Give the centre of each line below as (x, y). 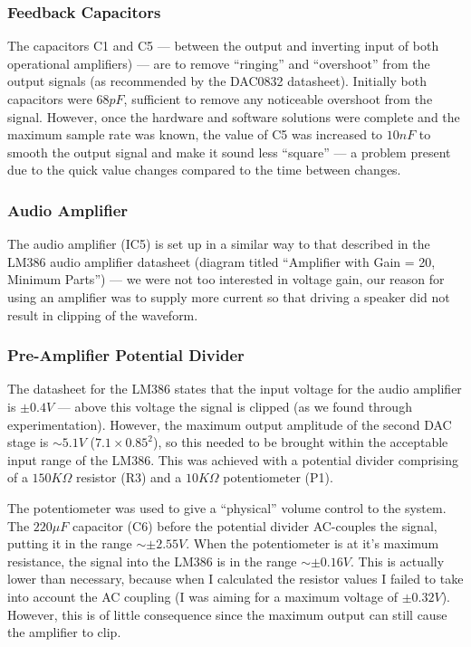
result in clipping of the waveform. (103, 314)
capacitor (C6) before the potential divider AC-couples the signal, (255, 525)
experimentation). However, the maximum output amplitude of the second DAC (230, 424)
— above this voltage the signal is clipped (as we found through (235, 406)
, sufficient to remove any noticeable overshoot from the (278, 99)
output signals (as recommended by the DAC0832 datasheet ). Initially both (217, 81)
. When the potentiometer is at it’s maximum (312, 543)
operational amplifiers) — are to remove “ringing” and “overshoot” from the (219, 63)
